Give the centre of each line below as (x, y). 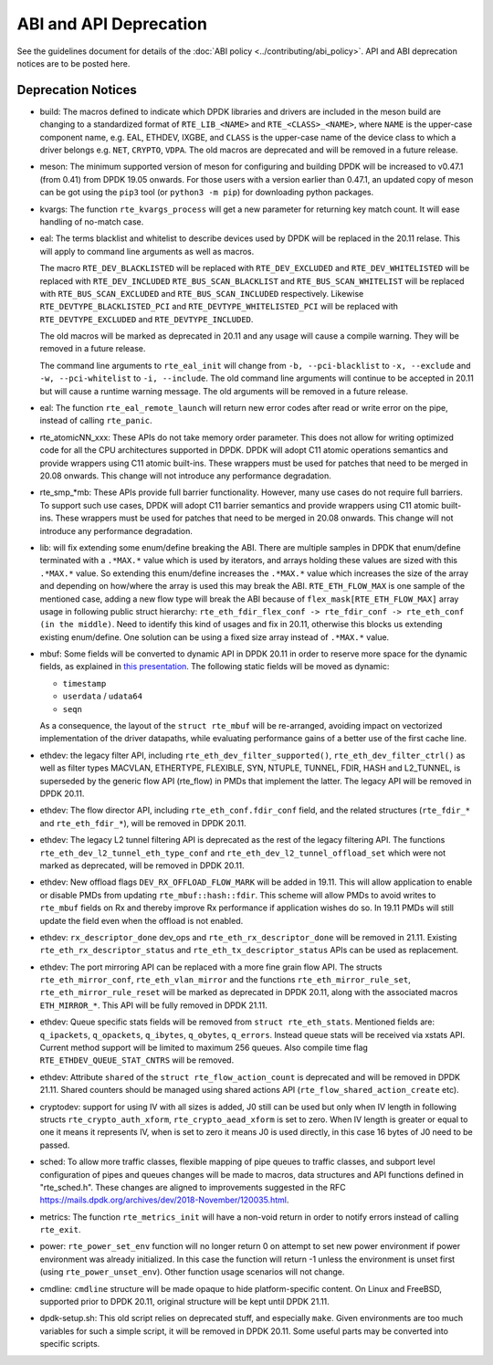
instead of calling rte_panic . (96, 421)
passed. (55, 1145)
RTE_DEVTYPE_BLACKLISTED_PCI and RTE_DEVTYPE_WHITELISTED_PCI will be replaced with (219, 307)
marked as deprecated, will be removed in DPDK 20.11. (142, 865)
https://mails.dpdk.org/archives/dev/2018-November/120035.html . (164, 1200)
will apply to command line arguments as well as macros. (147, 251)
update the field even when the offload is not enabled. (142, 920)
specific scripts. (70, 1344)
